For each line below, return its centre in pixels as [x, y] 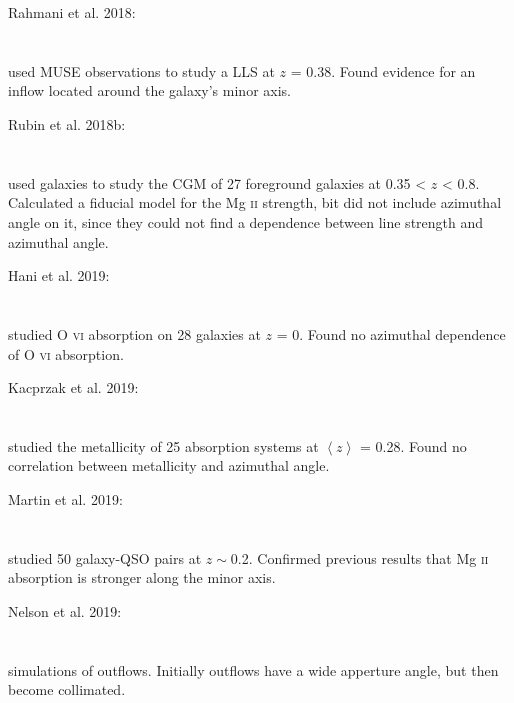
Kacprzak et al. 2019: [73, 387]
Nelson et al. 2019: [65, 611]
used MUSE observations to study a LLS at [141, 70]
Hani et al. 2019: [59, 275]
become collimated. [67, 689]
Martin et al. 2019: [65, 499]
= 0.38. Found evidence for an [383, 70]
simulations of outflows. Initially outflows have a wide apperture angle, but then [253, 669]
